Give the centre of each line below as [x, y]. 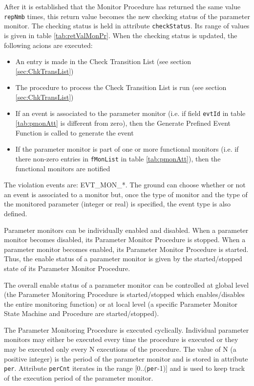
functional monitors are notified [63, 168]
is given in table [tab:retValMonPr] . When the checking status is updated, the [121, 35]
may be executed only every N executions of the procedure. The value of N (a [120, 349]
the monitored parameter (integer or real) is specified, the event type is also [117, 204]
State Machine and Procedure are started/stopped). [82, 313]
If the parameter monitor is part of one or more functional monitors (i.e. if [127, 149]
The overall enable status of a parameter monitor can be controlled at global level [127, 284]
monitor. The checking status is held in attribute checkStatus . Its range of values [127, 26]
